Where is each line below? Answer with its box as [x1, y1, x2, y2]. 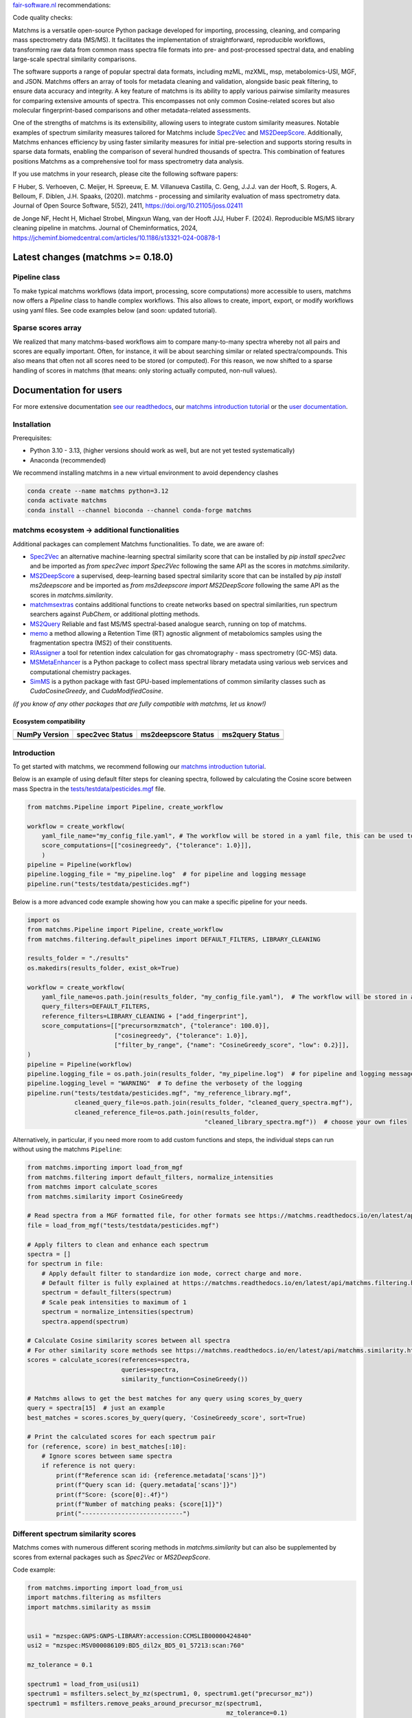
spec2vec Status [76, 730, 133, 739]
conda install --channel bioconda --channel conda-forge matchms [27, 506, 252, 514]
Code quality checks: [12, 14, 73, 22]
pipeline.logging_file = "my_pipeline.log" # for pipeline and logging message [27, 870, 306, 878]
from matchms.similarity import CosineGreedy [27, 1192, 183, 1201]
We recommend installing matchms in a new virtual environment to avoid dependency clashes [12, 469, 279, 477]
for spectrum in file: [27, 1260, 104, 1268]
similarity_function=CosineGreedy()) [121, 1375, 249, 1383]
